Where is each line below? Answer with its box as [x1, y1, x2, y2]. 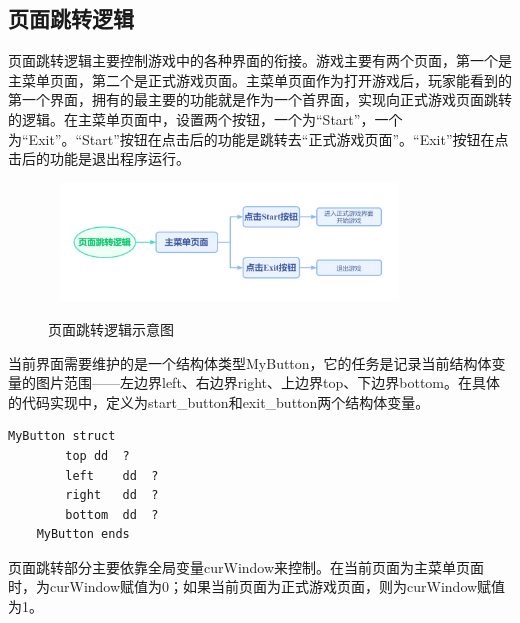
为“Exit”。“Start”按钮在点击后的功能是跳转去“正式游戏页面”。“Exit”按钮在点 [8, 128, 509, 149]
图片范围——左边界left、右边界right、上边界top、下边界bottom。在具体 [35, 372, 501, 393]
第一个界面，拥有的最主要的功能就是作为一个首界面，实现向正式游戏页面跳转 [8, 89, 512, 110]
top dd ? [65, 448, 130, 463]
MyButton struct [8, 429, 116, 444]
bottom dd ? [65, 507, 159, 522]
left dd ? [65, 468, 159, 483]
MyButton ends [36, 527, 130, 542]
